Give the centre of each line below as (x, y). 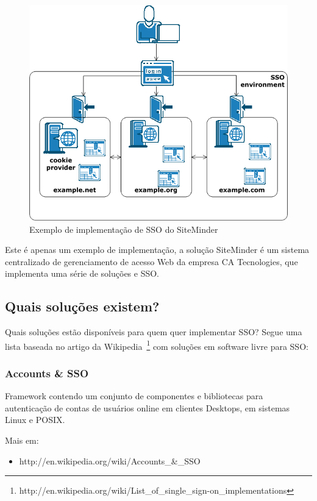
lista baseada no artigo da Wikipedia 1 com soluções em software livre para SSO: (157, 345)
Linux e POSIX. (35, 420)
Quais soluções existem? (82, 306)
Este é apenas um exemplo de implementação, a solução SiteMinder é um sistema (157, 250)
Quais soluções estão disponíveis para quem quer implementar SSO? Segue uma (154, 332)
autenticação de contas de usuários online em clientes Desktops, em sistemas (148, 407)
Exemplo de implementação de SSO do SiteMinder (124, 229)
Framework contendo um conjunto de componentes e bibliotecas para (134, 396)
